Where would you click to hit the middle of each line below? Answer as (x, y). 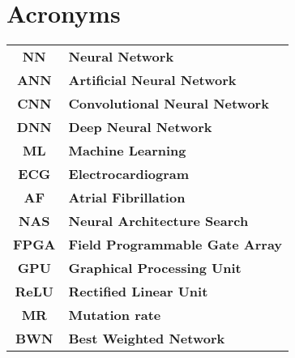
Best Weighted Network (147, 339)
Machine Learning (127, 151)
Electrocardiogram (129, 174)
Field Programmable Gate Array (175, 245)
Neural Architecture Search (158, 221)
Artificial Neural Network (152, 80)
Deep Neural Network (140, 127)
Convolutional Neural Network (169, 104)
